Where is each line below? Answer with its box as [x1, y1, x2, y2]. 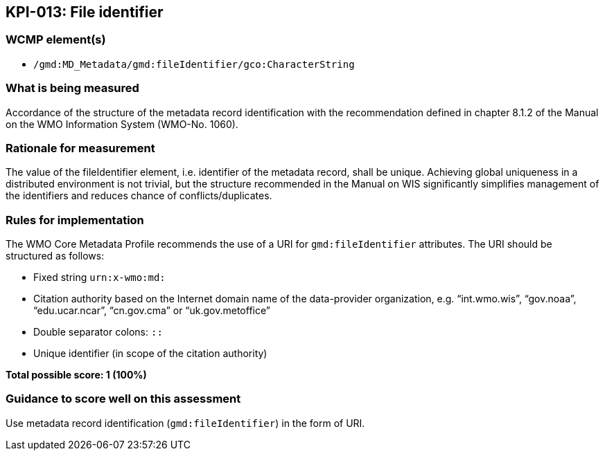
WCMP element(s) [6, 33, 106, 47]
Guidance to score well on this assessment [6, 392, 241, 406]
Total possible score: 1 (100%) [6, 369, 147, 381]
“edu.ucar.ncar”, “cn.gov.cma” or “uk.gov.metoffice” [33, 304, 270, 317]
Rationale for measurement [6, 140, 155, 155]
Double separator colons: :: [33, 326, 163, 338]
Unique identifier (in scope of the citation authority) [33, 347, 268, 360]
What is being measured [6, 81, 139, 95]
